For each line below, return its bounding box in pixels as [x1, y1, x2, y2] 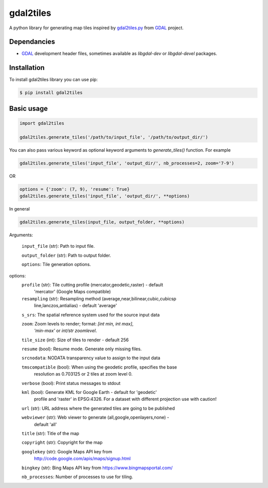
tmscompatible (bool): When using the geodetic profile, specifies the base [21, 364, 177, 370]
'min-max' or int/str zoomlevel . [34, 327, 97, 334]
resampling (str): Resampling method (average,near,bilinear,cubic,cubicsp [21, 295, 176, 302]
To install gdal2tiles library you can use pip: [9, 77, 98, 83]
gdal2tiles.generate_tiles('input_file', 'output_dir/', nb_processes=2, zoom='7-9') [19, 160, 234, 166]
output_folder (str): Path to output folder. [21, 252, 111, 258]
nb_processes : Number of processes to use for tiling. [21, 474, 134, 480]
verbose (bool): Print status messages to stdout [21, 380, 121, 386]
